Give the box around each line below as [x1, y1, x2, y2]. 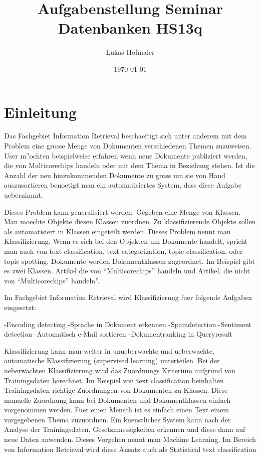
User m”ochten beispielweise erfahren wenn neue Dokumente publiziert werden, [4, 150, 247, 161]
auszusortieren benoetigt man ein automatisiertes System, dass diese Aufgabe [4, 180, 241, 190]
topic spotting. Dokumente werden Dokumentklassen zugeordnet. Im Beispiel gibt [4, 255, 255, 266]
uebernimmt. [4, 190, 43, 200]
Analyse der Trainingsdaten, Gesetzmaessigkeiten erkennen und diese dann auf [4, 424, 245, 434]
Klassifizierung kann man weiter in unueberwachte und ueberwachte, [4, 345, 214, 356]
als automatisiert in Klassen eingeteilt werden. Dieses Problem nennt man [4, 226, 231, 236]
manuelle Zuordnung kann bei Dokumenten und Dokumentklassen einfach [4, 394, 231, 405]
